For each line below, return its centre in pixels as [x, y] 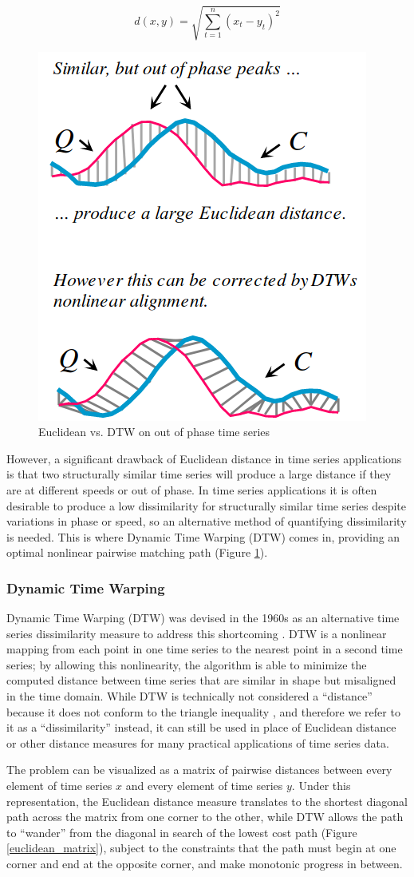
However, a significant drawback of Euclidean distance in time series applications [204, 458]
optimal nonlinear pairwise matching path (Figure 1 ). [137, 552]
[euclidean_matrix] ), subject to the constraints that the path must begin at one [201, 848]
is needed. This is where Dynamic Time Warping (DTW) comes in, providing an [203, 536]
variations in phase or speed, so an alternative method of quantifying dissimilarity [207, 521]
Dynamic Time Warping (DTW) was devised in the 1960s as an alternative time [203, 618]
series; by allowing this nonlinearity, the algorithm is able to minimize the [187, 664]
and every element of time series [204, 786]
